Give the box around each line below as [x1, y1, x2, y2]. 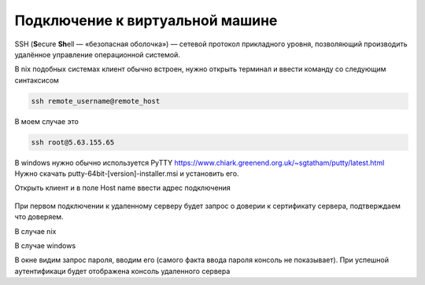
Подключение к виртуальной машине [14, 12, 278, 29]
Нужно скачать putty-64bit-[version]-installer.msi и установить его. [14, 169, 239, 178]
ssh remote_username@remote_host [31, 97, 161, 105]
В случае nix [14, 226, 57, 236]
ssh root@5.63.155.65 [31, 137, 115, 147]
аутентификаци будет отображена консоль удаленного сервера [14, 266, 231, 276]
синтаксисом [14, 75, 59, 85]
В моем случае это [14, 116, 79, 126]
